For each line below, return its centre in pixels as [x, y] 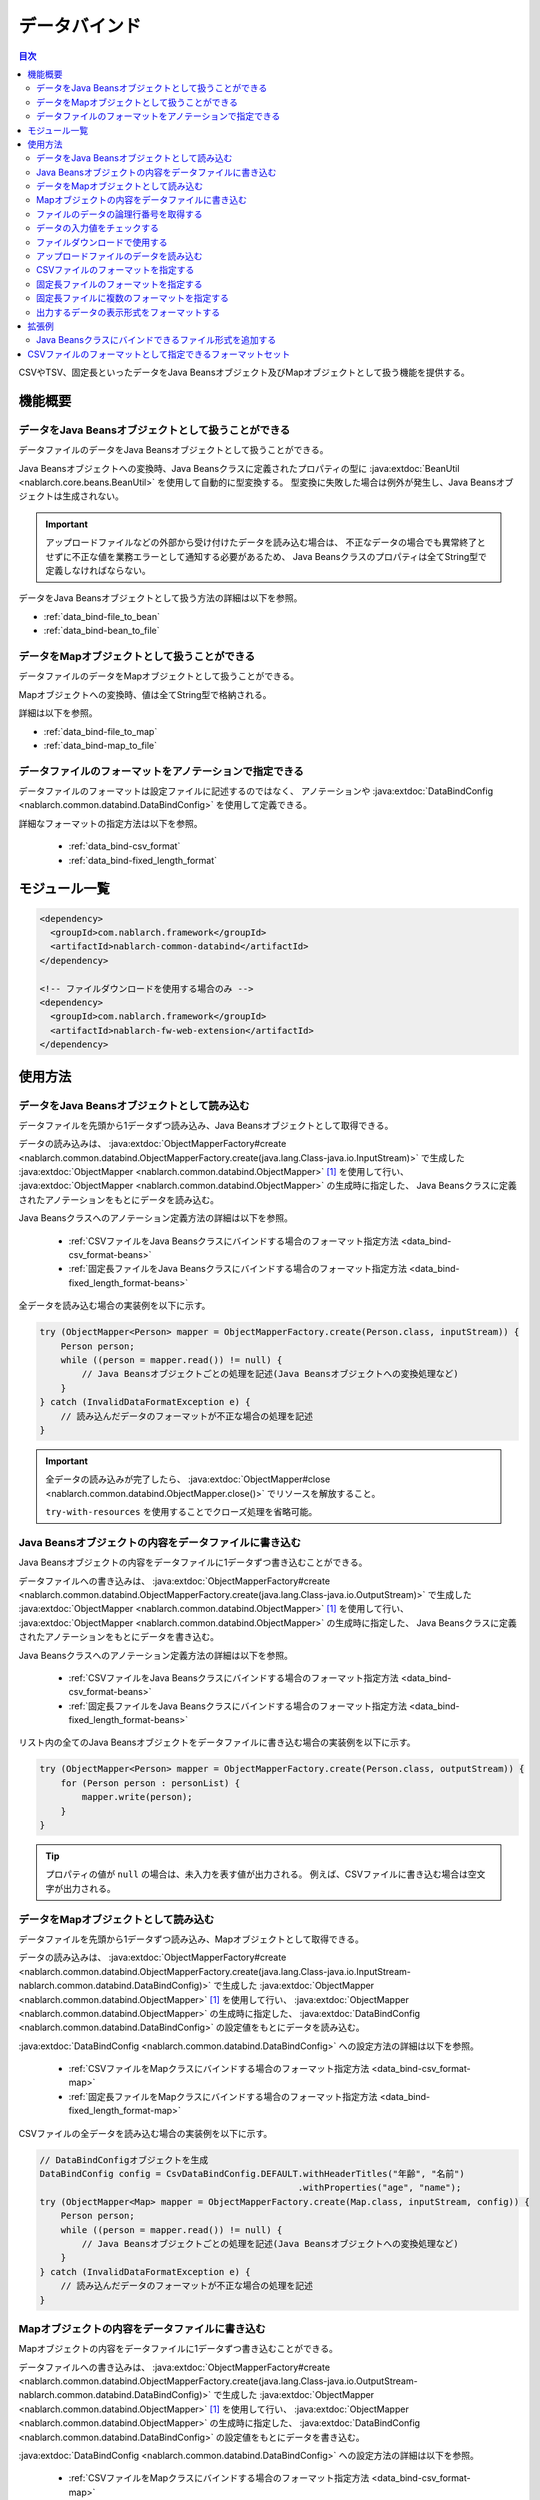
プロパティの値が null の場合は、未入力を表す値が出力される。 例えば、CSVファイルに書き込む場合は [257, 1874]
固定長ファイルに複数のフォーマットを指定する [132, 298]
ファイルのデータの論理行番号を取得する [119, 214]
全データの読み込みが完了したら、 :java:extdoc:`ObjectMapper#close [188, 1479]
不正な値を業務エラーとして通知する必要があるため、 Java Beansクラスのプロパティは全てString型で [279, 556]
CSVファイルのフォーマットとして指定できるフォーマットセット [159, 354]
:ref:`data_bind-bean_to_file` [101, 631]
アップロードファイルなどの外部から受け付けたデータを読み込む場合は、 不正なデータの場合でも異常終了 [261, 542]
